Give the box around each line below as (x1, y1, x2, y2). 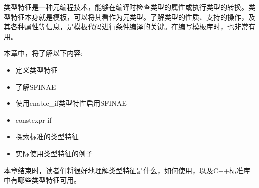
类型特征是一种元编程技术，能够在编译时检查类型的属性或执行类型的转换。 (4, 2, 248, 12)
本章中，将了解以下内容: (4, 48, 83, 58)
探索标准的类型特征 (15, 131, 79, 142)
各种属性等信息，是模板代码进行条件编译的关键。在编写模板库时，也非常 (10, 21, 248, 32)
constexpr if (15, 114, 52, 125)
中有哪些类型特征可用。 (4, 175, 81, 185)
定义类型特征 (15, 64, 58, 75)
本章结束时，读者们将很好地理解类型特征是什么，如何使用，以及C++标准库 (4, 165, 250, 175)
